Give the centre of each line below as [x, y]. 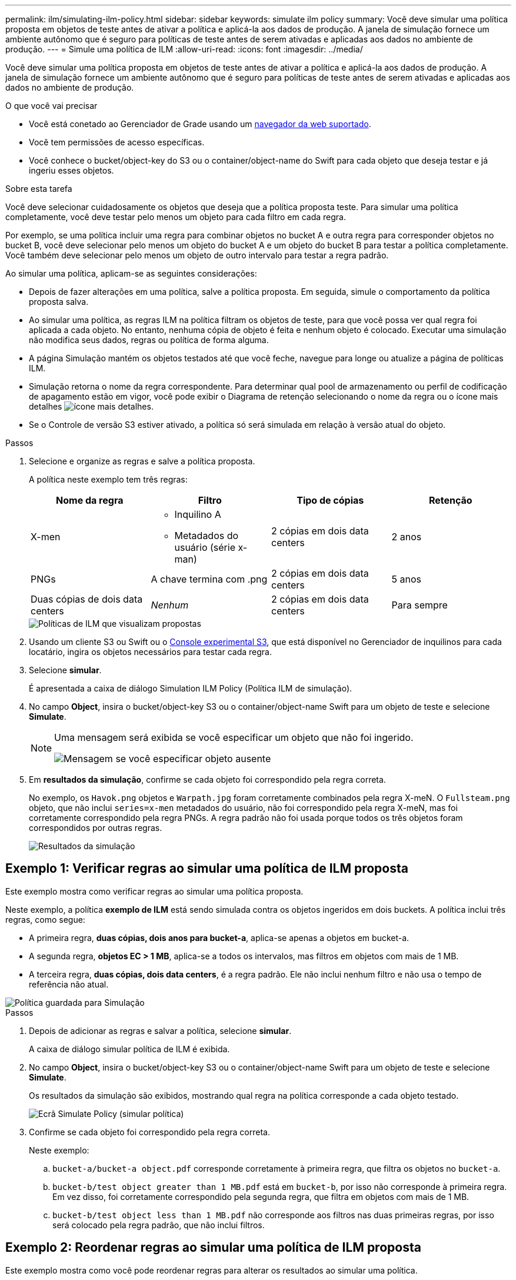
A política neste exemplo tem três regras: [108, 479]
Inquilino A [198, 514]
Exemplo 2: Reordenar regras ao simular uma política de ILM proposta [213, 1248]
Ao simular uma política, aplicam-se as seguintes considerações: [131, 273]
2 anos [407, 537]
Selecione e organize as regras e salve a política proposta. [142, 461]
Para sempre [420, 605]
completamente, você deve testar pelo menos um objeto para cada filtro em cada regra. [176, 217]
